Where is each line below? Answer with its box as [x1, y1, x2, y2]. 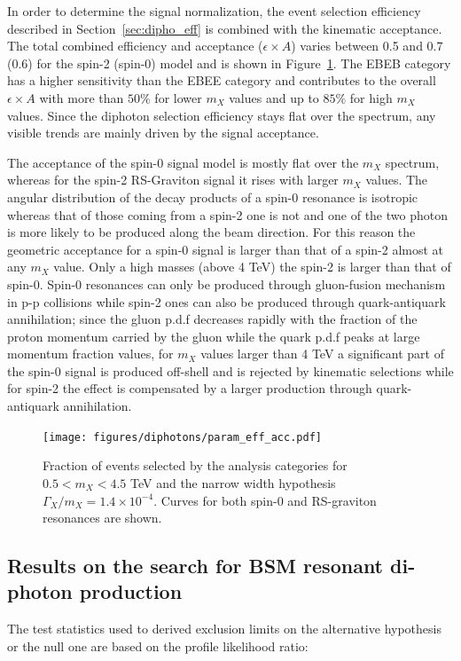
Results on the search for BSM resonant [7, 552, 384, 579]
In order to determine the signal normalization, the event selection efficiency [7, 2, 421, 20]
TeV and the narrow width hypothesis [129, 473, 336, 492]
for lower [154, 88, 202, 106]
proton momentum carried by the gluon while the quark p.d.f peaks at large [7, 327, 420, 345]
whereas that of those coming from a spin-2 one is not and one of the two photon [7, 205, 448, 224]
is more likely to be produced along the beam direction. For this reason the [7, 223, 416, 241]
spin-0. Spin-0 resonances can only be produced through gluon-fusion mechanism [7, 274, 446, 293]
